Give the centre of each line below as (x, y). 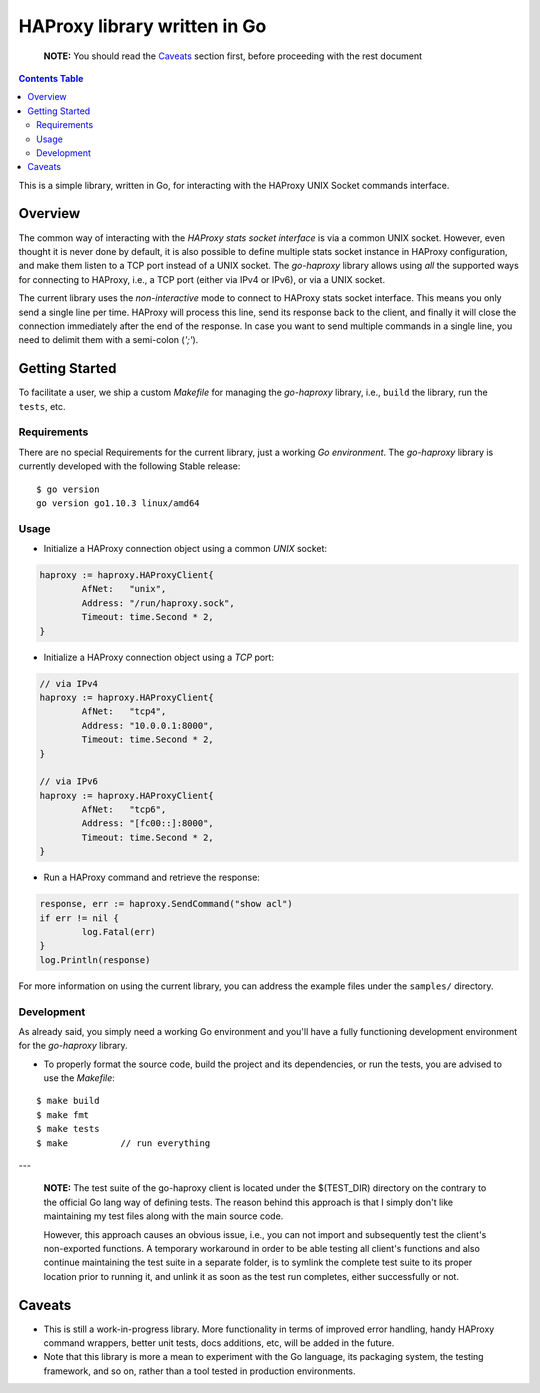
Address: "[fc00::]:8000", (147, 823)
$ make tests (68, 1129)
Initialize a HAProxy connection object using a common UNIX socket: (185, 549)
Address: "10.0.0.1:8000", (147, 725)
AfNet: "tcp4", (124, 711)
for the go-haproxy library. (73, 1046)
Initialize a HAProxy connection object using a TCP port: (159, 657)
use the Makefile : (79, 1078)
